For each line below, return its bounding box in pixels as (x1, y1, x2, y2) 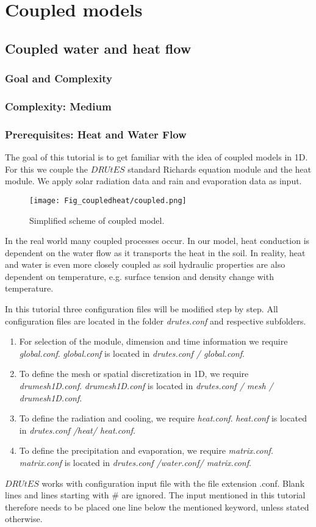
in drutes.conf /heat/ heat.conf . (19, 423, 135, 436)
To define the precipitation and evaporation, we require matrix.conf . (19, 444, 273, 457)
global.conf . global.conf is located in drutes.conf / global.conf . (19, 346, 245, 359)
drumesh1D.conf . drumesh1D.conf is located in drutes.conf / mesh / (19, 379, 273, 392)
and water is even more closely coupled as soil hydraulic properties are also (5, 258, 285, 271)
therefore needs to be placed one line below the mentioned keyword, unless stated (5, 500, 309, 513)
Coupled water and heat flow (5, 38, 192, 57)
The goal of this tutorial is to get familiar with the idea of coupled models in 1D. (5, 151, 308, 163)
